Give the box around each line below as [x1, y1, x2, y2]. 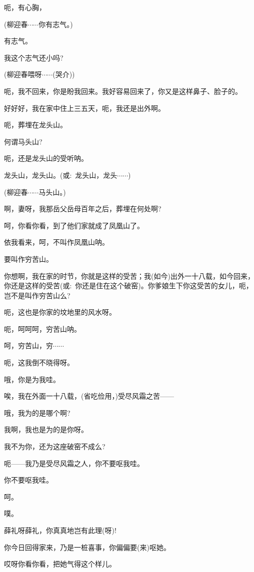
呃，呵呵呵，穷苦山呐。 [4, 323, 81, 334]
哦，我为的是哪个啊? [4, 407, 70, 418]
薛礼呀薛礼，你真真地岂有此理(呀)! [4, 525, 116, 535]
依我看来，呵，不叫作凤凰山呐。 [4, 237, 109, 247]
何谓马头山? [4, 136, 42, 146]
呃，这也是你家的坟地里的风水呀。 [4, 307, 116, 317]
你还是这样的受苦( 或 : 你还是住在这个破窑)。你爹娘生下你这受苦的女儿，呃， [4, 280, 253, 291]
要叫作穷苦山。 [4, 253, 53, 264]
